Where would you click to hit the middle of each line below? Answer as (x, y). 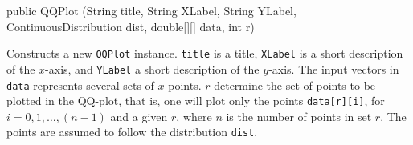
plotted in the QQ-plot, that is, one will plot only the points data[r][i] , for (196, 101)
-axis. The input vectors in (334, 68)
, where (194, 116)
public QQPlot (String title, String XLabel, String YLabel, (151, 10)
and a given (139, 116)
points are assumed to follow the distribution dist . (132, 132)
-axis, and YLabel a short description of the (152, 68)
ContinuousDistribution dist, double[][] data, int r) (131, 26)
